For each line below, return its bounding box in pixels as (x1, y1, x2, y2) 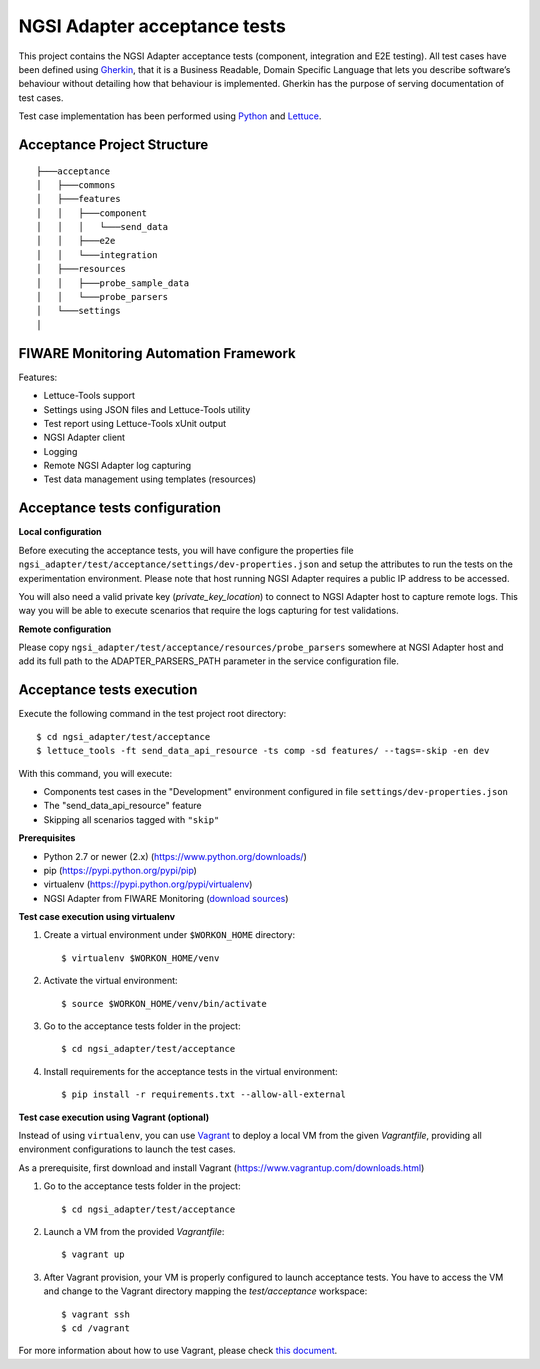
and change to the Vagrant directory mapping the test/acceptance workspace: (43, 1285, 368, 1297)
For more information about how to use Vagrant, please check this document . (18, 1345, 338, 1357)
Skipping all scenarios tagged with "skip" (43, 813, 220, 825)
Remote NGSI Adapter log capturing (43, 460, 192, 472)
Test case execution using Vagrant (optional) (18, 1111, 210, 1123)
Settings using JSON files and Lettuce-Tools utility (43, 403, 251, 415)
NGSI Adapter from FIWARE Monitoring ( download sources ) (43, 892, 289, 904)
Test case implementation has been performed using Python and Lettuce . (18, 110, 322, 122)
